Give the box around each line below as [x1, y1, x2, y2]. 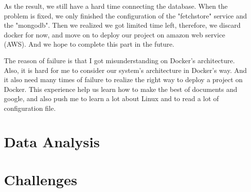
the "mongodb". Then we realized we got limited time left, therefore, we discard [4, 20, 241, 30]
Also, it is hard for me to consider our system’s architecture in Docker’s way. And [4, 65, 247, 75]
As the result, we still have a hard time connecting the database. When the [4, 1, 228, 11]
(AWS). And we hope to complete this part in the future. [4, 39, 174, 49]
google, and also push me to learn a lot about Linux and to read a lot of [4, 93, 219, 104]
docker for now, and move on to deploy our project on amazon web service [4, 29, 225, 39]
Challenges [4, 170, 77, 190]
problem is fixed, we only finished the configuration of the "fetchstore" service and [4, 10, 247, 20]
